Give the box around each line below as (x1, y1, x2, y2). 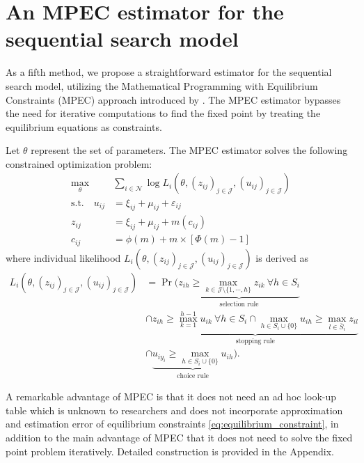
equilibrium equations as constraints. (6, 119, 162, 134)
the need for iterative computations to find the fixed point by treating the (6, 106, 321, 120)
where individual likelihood (6, 250, 121, 265)
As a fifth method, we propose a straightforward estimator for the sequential (6, 65, 332, 79)
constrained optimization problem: (6, 156, 152, 171)
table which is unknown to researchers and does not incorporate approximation (6, 402, 343, 417)
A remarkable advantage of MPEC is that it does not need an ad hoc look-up (6, 389, 337, 404)
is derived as (255, 250, 308, 265)
